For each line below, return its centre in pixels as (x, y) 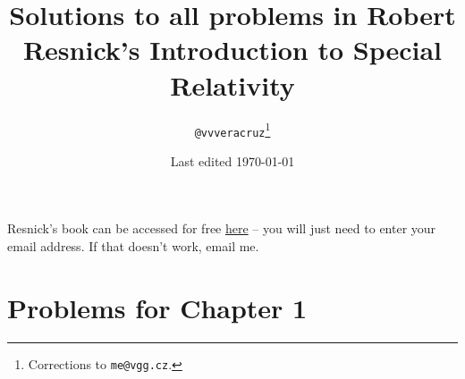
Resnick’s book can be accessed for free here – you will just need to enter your (222, 228)
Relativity (232, 84)
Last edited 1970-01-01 (232, 160)
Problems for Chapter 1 (157, 307)
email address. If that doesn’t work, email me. (133, 246)
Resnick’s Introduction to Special (232, 50)
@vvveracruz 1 (232, 129)
